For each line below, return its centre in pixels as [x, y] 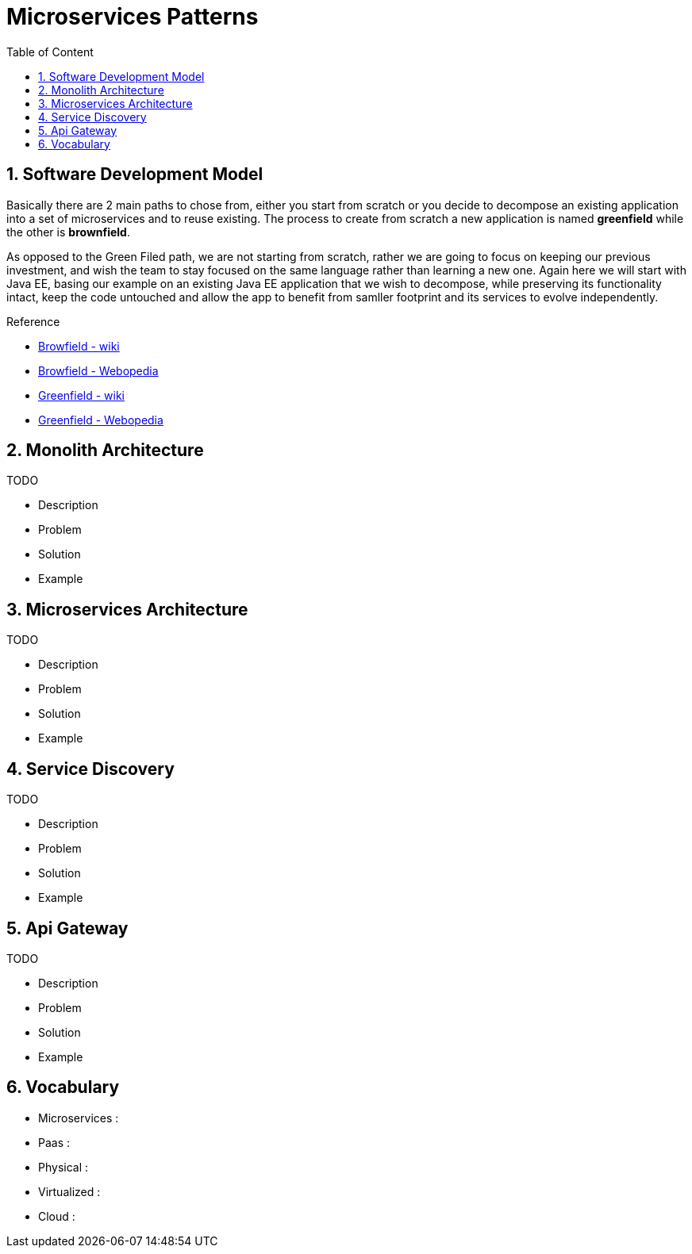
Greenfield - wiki [82, 395]
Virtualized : [69, 1191]
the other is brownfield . [68, 232]
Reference [33, 321]
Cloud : [57, 1216]
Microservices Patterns [133, 17]
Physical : [63, 1167]
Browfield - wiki [79, 346]
